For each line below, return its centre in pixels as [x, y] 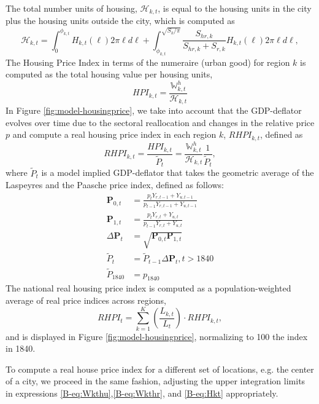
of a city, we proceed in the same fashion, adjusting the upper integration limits [156, 381]
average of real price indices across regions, [86, 300]
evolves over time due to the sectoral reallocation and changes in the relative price [160, 122]
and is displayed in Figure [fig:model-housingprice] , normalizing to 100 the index [157, 336]
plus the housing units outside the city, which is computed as [120, 21]
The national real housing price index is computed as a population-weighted [148, 288]
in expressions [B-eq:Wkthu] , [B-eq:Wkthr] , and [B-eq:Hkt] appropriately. [142, 393]
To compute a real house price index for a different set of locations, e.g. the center [160, 369]
